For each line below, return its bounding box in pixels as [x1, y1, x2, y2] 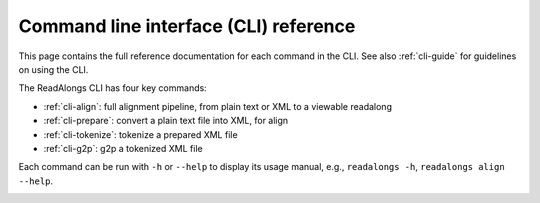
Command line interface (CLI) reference [18, 15, 356, 37]
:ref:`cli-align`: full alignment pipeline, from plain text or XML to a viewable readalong [43, 100, 392, 112]
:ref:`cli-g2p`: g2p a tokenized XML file [43, 142, 204, 154]
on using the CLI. [18, 63, 89, 75]
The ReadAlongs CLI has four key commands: [18, 82, 207, 94]
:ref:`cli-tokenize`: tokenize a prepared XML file [43, 128, 239, 140]
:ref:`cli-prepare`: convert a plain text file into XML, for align [43, 115, 289, 127]
